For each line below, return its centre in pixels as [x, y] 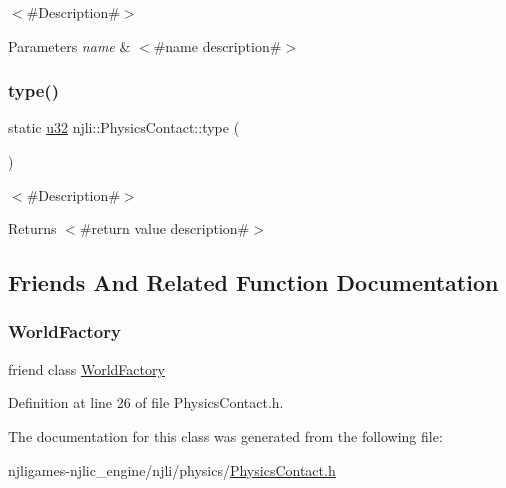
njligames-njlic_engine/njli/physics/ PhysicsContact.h [172, 469]
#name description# [217, 45]
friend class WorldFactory [86, 368]
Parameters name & [69, 45]
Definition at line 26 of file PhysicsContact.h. [146, 402]
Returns [32, 228]
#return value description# [164, 228]
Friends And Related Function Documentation [253, 282]
